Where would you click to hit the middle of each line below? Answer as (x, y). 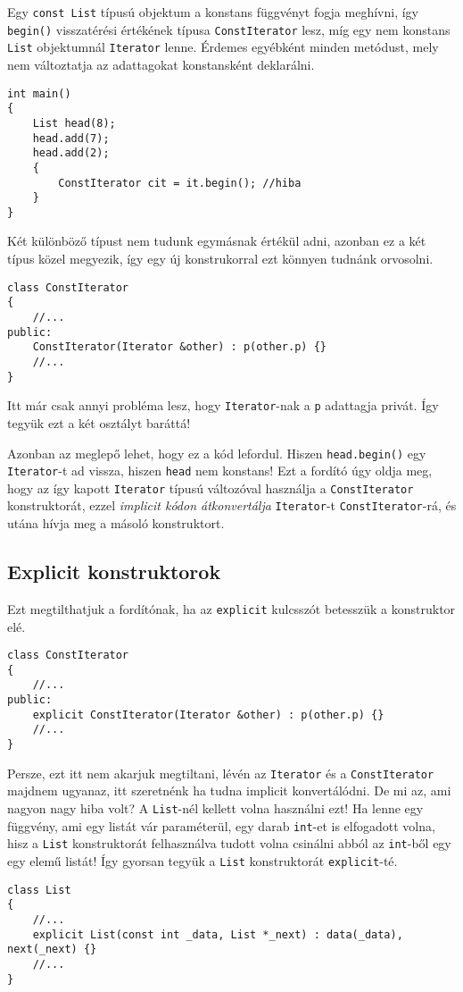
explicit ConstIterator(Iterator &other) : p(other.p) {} (208, 715)
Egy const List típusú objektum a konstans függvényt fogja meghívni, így (213, 12)
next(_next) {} (52, 950)
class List (39, 890)
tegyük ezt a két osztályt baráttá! (99, 422)
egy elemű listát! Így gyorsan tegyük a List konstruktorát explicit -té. (203, 860)
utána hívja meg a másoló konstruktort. (116, 523)
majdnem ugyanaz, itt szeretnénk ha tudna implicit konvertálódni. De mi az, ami (229, 790)
